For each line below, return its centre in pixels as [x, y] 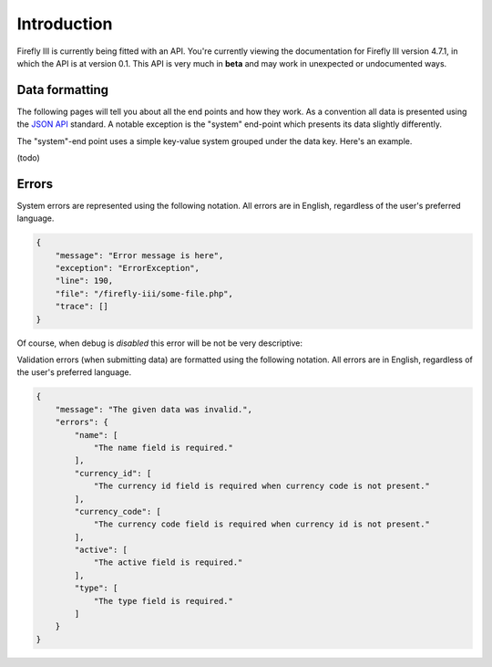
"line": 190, [84, 281]
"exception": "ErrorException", [128, 268]
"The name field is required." [164, 448]
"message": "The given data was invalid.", [154, 409]
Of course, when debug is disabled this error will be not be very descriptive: [160, 343]
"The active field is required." [168, 563]
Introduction [65, 24]
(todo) [28, 158]
